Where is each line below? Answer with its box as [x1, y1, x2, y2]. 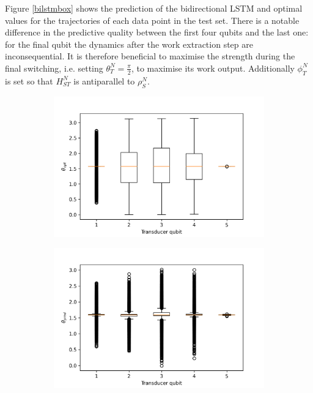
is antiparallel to [73, 74, 135, 87]
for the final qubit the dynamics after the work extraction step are [5, 37, 253, 50]
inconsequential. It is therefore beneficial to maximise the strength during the [5, 50, 295, 62]
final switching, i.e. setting [5, 61, 103, 74]
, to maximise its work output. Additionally [131, 61, 295, 74]
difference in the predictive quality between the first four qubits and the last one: [5, 26, 309, 39]
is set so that [5, 74, 53, 87]
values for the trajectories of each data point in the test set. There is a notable [5, 13, 300, 26]
